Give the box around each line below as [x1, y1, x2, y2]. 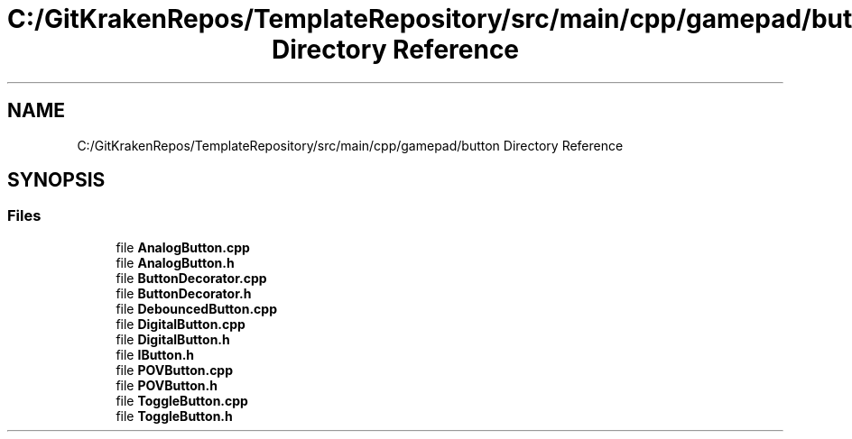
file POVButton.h [116, 377, 218, 393]
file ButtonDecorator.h [116, 285, 252, 301]
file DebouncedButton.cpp [116, 300, 277, 316]
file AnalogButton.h [116, 254, 235, 270]
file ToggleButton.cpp [116, 392, 248, 408]
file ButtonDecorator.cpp [116, 270, 267, 286]
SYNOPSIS [7, 169, 106, 192]
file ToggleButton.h [116, 407, 233, 424]
